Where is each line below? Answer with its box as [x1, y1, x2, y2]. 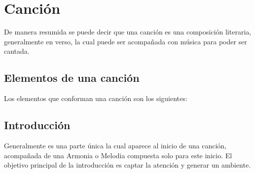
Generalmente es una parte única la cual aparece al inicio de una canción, [4, 140, 226, 150]
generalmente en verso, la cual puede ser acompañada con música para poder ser [4, 36, 247, 46]
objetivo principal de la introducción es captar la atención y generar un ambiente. [4, 160, 251, 170]
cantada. [4, 46, 30, 56]
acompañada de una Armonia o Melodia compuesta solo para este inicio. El [4, 150, 232, 160]
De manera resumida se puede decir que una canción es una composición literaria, [4, 27, 252, 37]
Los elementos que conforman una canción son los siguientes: [4, 93, 187, 104]
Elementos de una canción [4, 70, 140, 85]
